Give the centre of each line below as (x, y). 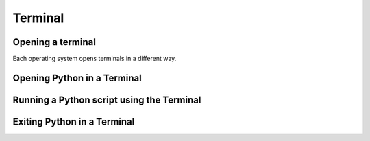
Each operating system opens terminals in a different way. (95, 59)
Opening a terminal (54, 42)
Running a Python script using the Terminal (107, 100)
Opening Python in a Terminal (77, 78)
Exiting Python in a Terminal (74, 121)
